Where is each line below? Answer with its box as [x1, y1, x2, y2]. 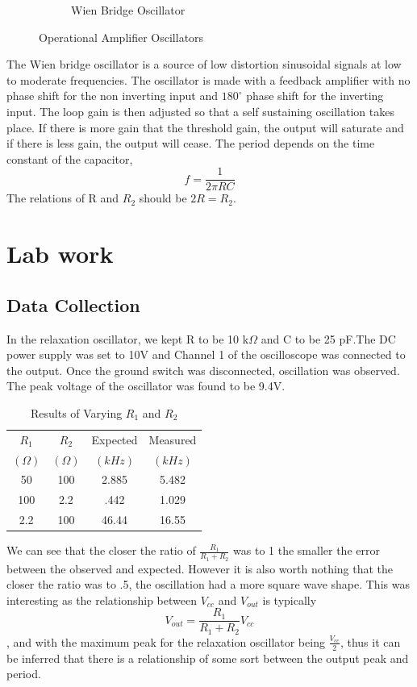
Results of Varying [30, 404, 123, 421]
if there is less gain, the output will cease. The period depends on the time [6, 135, 375, 152]
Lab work [6, 237, 114, 270]
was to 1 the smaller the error [233, 542, 380, 559]
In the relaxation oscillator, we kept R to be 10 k [6, 330, 249, 347]
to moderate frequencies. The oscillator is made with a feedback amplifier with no [6, 71, 411, 88]
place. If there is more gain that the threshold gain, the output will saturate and [6, 119, 404, 135]
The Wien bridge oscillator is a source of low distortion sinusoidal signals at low [6, 56, 402, 73]
